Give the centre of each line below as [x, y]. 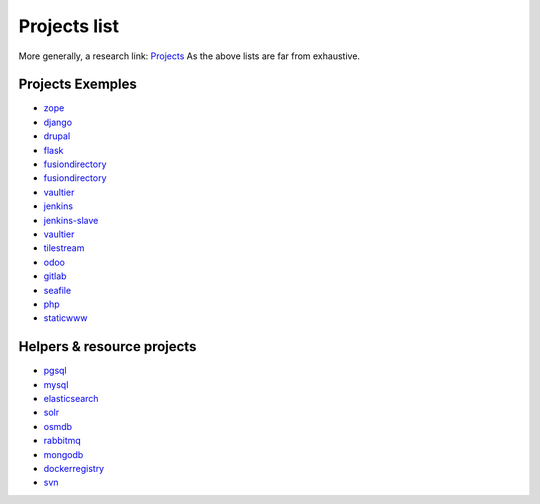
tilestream [64, 248]
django [58, 122]
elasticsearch [71, 398]
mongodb [63, 454]
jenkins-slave [71, 220]
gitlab [55, 276]
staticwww [65, 318]
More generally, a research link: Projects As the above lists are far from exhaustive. [189, 56]
